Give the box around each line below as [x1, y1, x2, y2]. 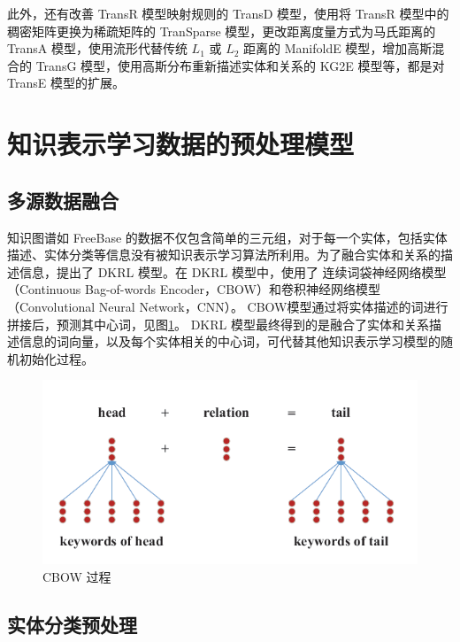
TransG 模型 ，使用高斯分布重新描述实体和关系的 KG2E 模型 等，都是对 [35, 56, 445, 74]
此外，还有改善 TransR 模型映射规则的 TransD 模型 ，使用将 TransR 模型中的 [7, 4, 449, 22]
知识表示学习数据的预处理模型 [7, 126, 355, 162]
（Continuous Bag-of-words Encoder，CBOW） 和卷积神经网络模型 [7, 280, 380, 298]
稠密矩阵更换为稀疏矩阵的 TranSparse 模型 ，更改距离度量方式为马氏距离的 [7, 21, 436, 40]
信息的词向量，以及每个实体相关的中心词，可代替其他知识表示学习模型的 [19, 332, 441, 351]
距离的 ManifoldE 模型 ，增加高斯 [243, 39, 433, 58]
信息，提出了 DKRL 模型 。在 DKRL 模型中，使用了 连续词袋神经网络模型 [19, 262, 447, 281]
